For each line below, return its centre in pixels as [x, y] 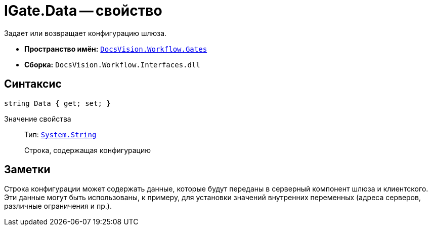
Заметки [27, 170]
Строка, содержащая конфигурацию [88, 150]
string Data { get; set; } [57, 103]
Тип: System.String [60, 134]
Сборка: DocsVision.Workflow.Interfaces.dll [112, 64]
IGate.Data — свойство [83, 11]
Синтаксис [33, 84]
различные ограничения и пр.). [58, 206]
